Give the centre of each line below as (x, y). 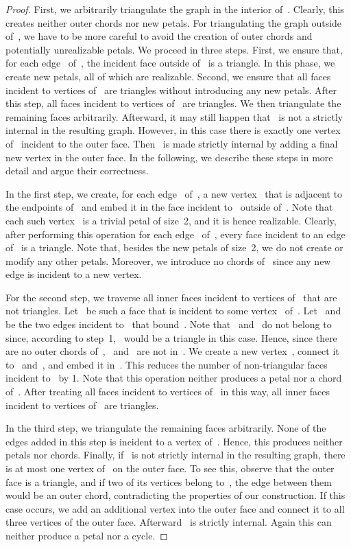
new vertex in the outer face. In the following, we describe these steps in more (169, 157)
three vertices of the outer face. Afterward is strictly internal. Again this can (169, 522)
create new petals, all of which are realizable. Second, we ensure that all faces (168, 76)
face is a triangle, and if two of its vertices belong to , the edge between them (169, 481)
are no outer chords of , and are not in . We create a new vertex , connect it (172, 351)
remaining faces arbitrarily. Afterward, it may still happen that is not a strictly (174, 116)
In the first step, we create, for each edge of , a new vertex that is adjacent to (174, 193)
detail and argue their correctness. (77, 171)
